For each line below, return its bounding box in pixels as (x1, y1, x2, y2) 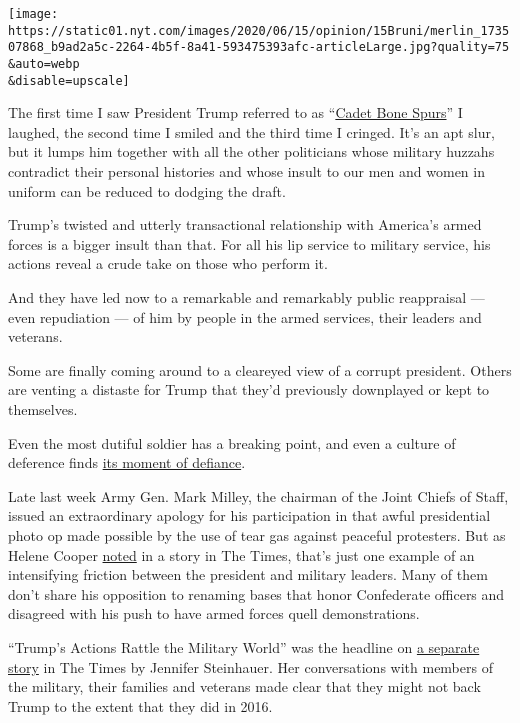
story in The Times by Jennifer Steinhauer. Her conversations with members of (8, 656, 493, 677)
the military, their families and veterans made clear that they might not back (8, 676, 481, 697)
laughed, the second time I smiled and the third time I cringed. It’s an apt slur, (8, 121, 495, 142)
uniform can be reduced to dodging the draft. (8, 180, 286, 201)
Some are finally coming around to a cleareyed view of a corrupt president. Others (8, 359, 512, 380)
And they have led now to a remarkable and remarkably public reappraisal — (8, 287, 485, 308)
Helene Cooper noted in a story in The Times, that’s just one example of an (8, 544, 475, 565)
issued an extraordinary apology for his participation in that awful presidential (8, 505, 491, 526)
